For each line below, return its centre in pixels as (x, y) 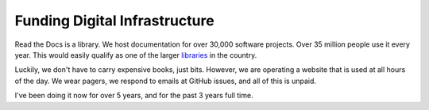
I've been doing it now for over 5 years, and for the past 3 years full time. (134, 96)
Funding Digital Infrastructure (114, 21)
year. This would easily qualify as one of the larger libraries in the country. (136, 55)
